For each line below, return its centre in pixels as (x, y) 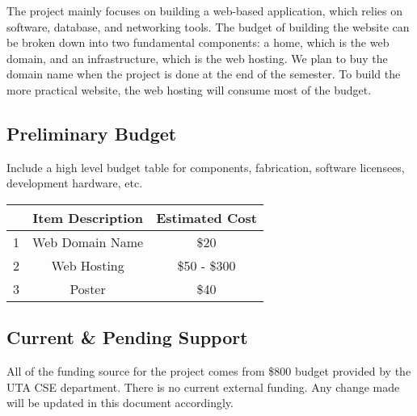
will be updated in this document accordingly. (120, 403)
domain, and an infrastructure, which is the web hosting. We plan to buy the (197, 58)
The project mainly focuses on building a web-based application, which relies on (205, 11)
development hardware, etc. (75, 183)
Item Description (88, 217)
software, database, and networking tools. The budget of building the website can (208, 26)
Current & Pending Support (127, 337)
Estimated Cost (206, 217)
